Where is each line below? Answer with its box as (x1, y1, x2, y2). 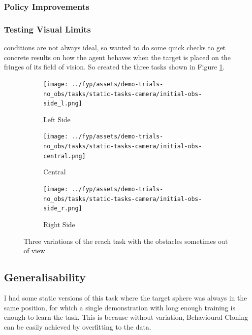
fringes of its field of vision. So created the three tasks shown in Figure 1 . (4, 62, 225, 72)
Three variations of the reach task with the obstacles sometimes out (24, 235, 228, 246)
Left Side (43, 114, 71, 124)
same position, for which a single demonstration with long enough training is (4, 302, 235, 312)
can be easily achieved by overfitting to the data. (4, 321, 151, 332)
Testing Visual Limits (4, 23, 91, 35)
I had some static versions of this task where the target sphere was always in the (4, 292, 247, 302)
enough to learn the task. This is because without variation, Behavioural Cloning (4, 312, 249, 322)
